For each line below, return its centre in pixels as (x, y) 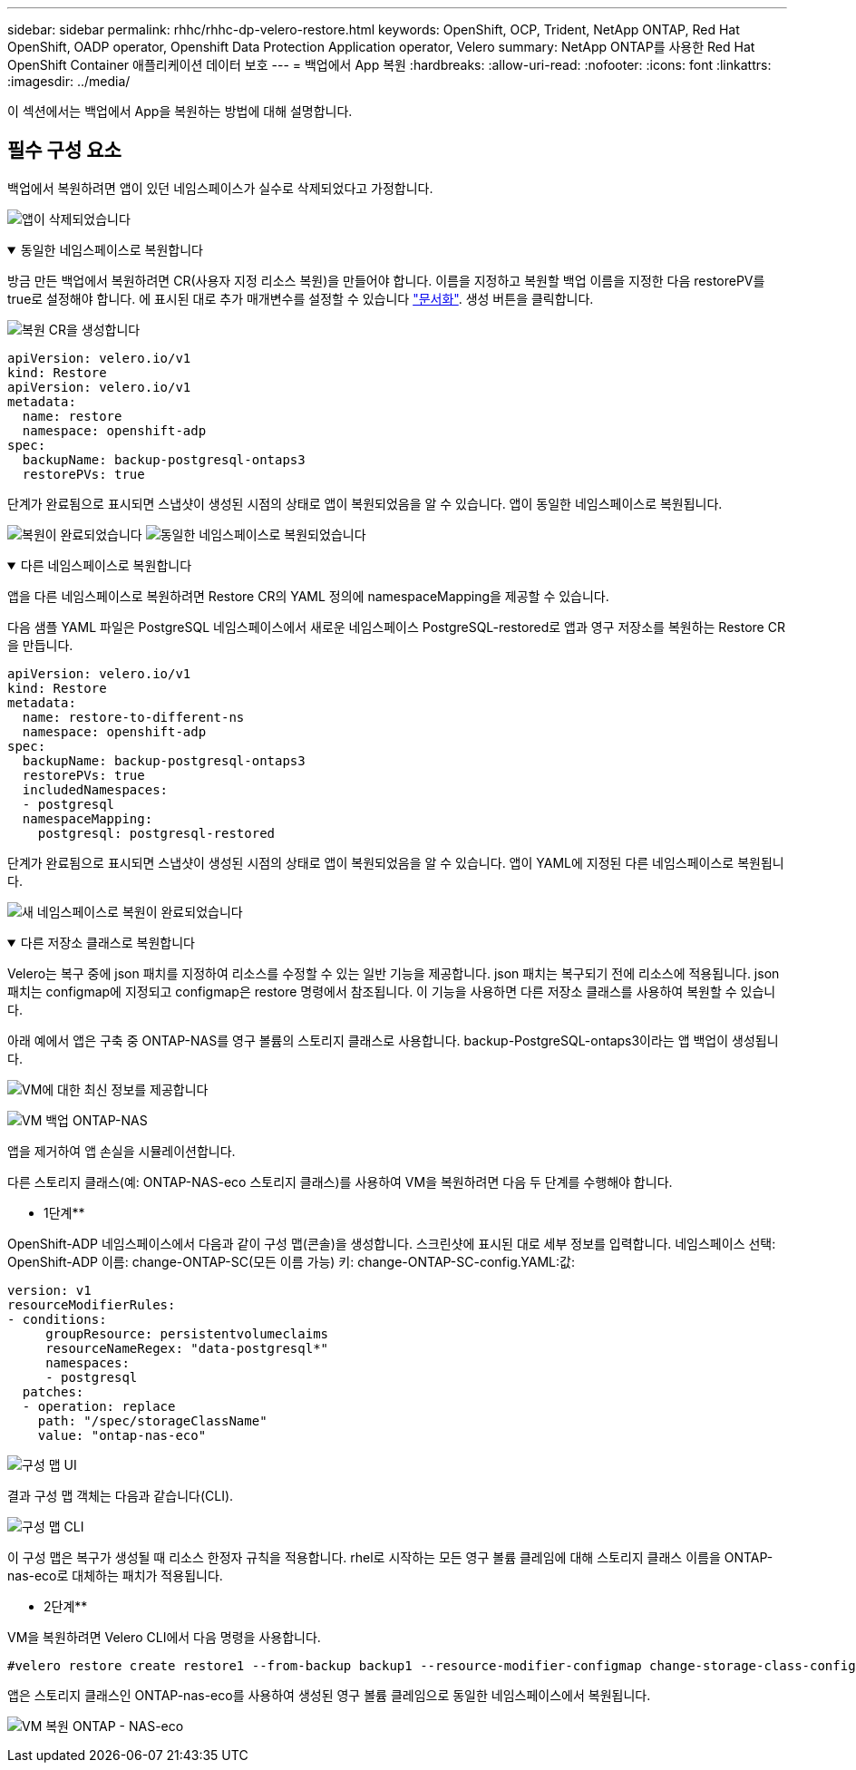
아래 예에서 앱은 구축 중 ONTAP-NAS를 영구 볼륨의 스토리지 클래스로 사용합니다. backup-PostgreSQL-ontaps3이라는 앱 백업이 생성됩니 (393, 1040)
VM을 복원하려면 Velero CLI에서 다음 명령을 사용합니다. (164, 1637)
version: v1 (49, 1290)
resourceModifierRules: (92, 1304)
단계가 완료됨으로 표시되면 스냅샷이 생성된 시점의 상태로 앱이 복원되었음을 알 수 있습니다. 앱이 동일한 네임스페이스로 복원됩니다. (365, 503)
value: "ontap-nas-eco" (122, 1435)
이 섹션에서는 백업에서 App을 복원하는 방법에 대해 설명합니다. (180, 111)
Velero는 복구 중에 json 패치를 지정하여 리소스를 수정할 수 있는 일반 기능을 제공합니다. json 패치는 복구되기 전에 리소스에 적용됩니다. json (394, 973)
